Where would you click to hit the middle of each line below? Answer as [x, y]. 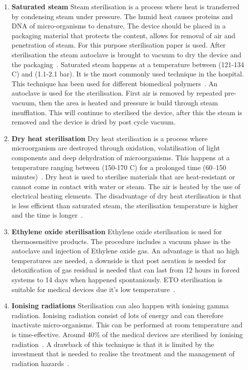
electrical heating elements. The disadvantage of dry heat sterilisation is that [126, 196]
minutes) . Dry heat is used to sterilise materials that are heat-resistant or [123, 177]
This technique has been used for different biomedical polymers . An [114, 83]
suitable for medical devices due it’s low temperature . [93, 289]
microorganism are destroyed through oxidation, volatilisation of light [116, 148]
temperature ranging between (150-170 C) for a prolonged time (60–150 [119, 167]
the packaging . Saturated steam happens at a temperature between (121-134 [128, 64]
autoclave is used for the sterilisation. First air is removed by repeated [117, 93]
